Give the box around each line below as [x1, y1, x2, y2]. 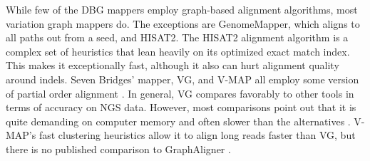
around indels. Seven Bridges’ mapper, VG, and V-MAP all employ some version [6, 71, 359, 86]
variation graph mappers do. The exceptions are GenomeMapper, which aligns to [6, 16, 360, 31]
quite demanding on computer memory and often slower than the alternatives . [6, 113, 351, 128]
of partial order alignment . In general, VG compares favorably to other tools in [6, 85, 354, 100]
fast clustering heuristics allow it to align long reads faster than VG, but [38, 128, 356, 142]
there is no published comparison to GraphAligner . [6, 141, 231, 156]
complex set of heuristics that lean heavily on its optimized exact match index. [6, 43, 350, 58]
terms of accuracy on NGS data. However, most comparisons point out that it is [6, 100, 356, 115]
